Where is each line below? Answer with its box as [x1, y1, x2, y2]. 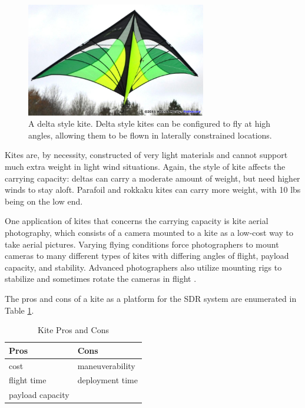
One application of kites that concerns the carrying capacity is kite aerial [5, 215, 268, 227]
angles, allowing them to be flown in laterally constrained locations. [28, 129, 272, 141]
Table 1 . [5, 304, 34, 316]
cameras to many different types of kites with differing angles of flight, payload [5, 249, 289, 262]
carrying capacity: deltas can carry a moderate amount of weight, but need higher [5, 172, 300, 184]
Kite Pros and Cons [38, 324, 109, 336]
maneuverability [77, 359, 135, 371]
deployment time [77, 374, 138, 386]
